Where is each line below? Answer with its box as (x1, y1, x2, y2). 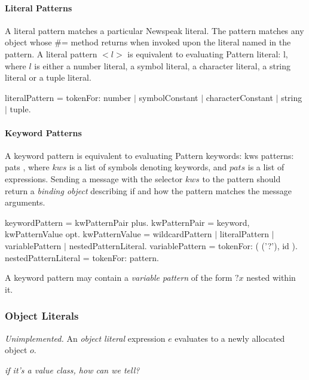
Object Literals (5, 308, 79, 323)
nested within (246, 271, 296, 284)
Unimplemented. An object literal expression (5, 332, 166, 344)
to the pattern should (202, 172, 281, 185)
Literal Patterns (5, 1, 72, 14)
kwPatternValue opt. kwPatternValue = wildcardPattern (5, 228, 212, 240)
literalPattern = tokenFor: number (5, 91, 131, 103)
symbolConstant (139, 91, 198, 103)
